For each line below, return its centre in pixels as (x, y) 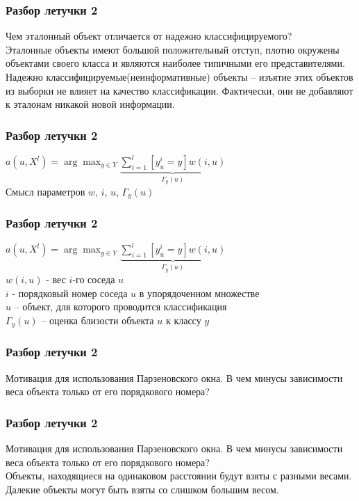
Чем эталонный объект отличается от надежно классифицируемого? (149, 36)
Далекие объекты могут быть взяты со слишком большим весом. (142, 489)
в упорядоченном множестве (199, 293)
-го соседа (94, 279)
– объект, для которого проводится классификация (120, 307)
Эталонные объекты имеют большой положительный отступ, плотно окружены (173, 49)
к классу (183, 320)
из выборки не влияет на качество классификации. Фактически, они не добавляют (179, 90)
